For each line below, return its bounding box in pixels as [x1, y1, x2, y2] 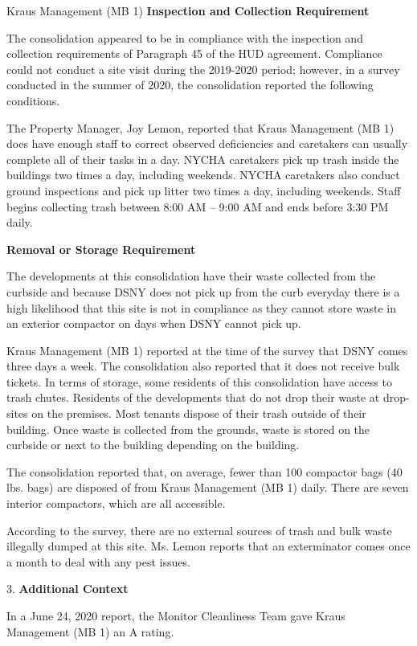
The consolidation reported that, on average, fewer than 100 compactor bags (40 [6, 463, 403, 480]
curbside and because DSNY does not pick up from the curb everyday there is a [6, 283, 400, 300]
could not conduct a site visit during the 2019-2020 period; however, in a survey [6, 60, 400, 77]
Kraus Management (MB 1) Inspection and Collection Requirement [6, 2, 370, 18]
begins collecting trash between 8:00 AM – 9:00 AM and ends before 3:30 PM [6, 198, 389, 215]
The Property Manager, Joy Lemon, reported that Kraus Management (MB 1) [6, 119, 395, 136]
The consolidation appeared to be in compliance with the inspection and [6, 29, 363, 46]
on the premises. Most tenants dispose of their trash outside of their [31, 405, 366, 422]
